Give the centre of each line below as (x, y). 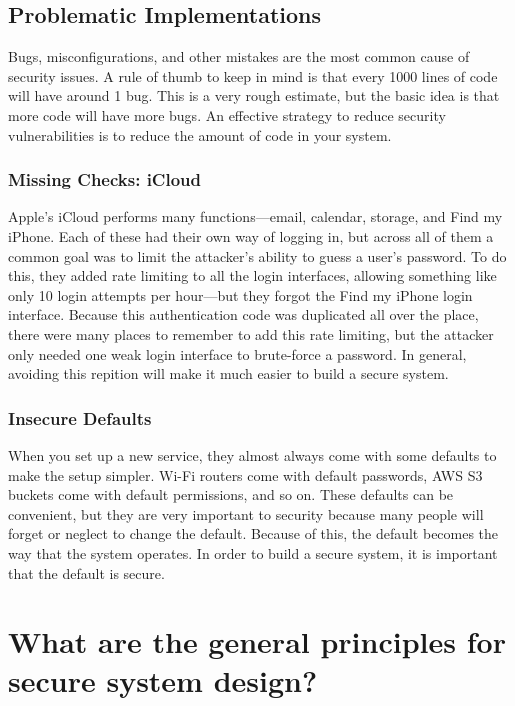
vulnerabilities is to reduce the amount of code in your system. (200, 134)
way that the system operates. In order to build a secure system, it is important (253, 552)
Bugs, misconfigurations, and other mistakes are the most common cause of (239, 56)
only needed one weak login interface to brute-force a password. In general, (237, 353)
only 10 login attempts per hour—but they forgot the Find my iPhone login (240, 294)
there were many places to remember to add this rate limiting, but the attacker (251, 333)
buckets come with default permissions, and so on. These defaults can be (231, 494)
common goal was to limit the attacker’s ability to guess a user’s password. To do (257, 255)
